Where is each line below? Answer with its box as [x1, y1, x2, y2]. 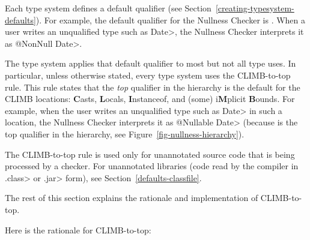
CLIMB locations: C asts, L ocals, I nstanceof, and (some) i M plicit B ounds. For [5, 92, 295, 105]
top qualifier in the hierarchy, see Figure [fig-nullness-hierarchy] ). [5, 127, 245, 140]
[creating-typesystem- [215, 2, 294, 14]
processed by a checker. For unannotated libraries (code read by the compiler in [5, 160, 299, 172]
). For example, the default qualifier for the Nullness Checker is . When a [35, 13, 306, 26]
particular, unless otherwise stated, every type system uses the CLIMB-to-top [5, 68, 291, 81]
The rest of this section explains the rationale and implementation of [5, 191, 258, 204]
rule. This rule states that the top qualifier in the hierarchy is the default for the [5, 80, 300, 93]
